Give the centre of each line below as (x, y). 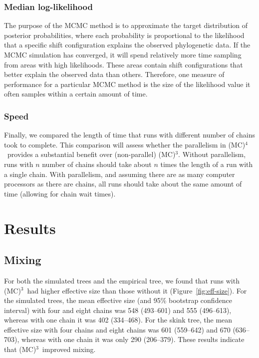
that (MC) (20, 349)
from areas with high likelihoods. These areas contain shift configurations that (124, 64)
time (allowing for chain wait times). (60, 193)
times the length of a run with (207, 164)
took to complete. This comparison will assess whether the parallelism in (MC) (125, 144)
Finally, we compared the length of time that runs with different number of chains (129, 135)
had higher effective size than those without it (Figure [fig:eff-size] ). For (137, 290)
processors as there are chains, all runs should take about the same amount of (123, 184)
